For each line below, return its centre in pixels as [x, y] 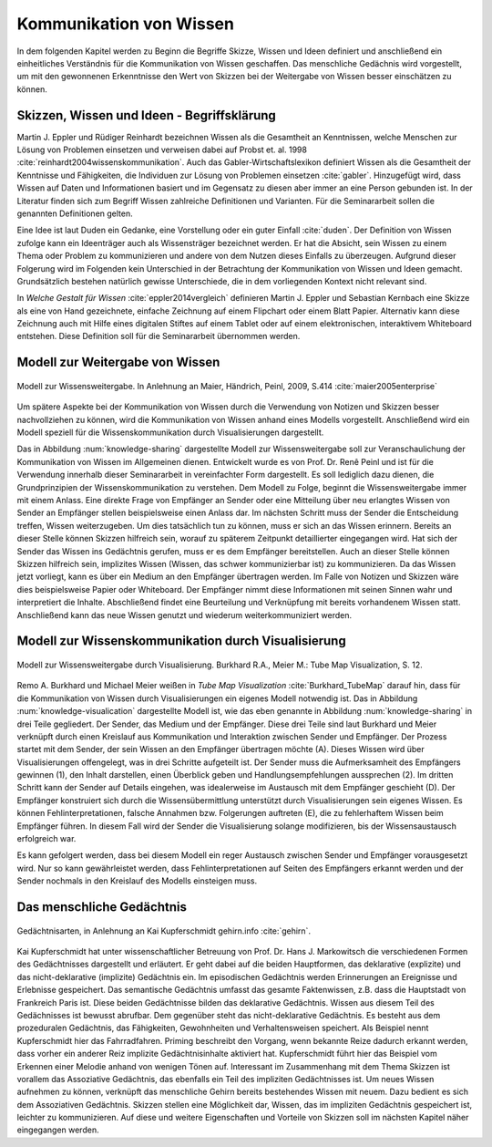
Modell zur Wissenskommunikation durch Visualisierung [181, 641]
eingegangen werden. [58, 1130]
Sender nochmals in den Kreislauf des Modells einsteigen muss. [137, 881]
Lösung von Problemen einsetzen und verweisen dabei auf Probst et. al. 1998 [162, 150]
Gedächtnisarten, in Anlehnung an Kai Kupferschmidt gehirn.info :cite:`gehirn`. [164, 931]
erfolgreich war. [46, 839]
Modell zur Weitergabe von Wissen [118, 362]
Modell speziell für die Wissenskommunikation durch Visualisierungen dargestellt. [170, 432]
